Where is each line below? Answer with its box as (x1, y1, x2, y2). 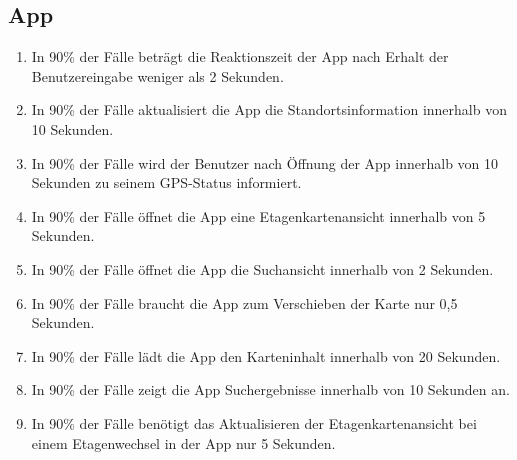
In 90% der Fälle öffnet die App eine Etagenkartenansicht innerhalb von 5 (31, 205, 486, 226)
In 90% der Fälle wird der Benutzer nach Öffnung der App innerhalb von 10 (31, 152, 499, 173)
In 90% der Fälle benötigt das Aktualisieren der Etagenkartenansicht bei (31, 412, 477, 433)
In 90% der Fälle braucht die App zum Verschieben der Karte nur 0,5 (31, 292, 458, 313)
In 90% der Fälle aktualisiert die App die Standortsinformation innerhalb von (31, 99, 507, 120)
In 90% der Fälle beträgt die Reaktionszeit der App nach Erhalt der (31, 46, 449, 67)
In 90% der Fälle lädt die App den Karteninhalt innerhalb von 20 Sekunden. (31, 345, 501, 366)
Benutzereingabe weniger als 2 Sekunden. (31, 65, 284, 86)
